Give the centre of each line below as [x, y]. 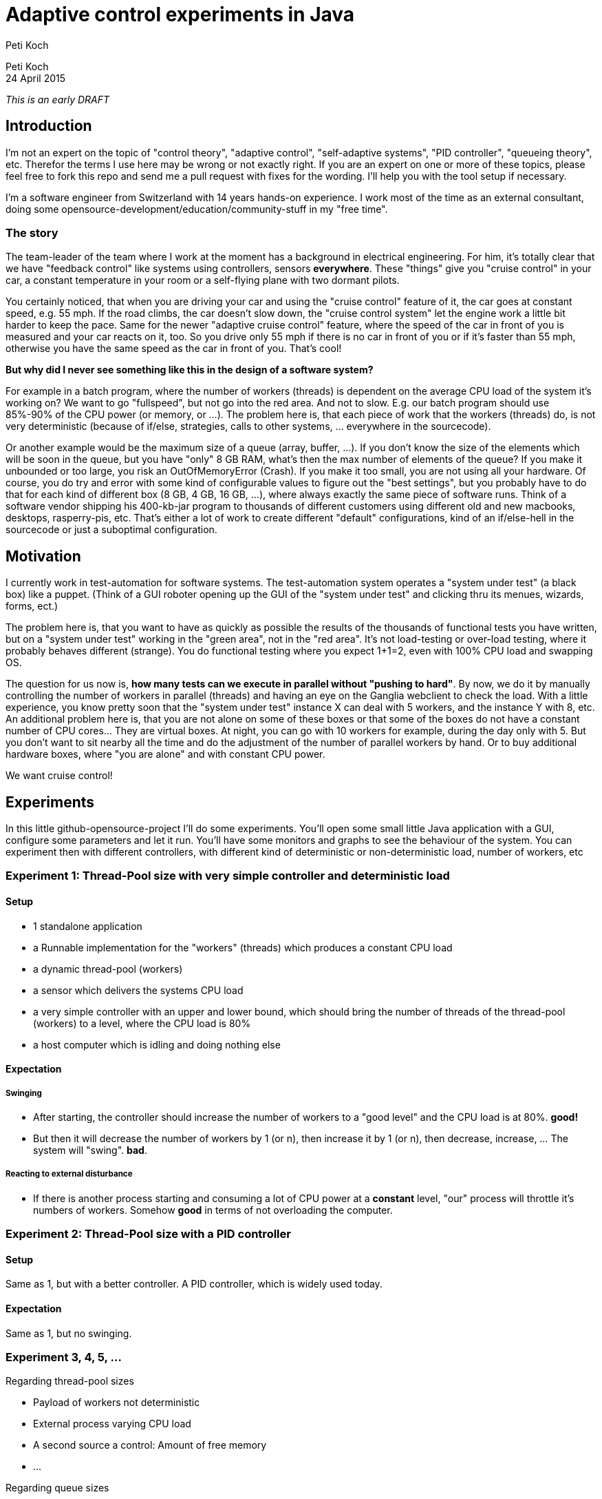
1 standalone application [88, 926]
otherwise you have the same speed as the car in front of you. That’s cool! [174, 349]
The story [32, 232]
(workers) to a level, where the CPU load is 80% [142, 1023]
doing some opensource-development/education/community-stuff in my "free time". [197, 209]
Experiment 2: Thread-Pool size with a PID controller [148, 1234]
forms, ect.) [32, 606]
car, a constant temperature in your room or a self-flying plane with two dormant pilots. [203, 280]
